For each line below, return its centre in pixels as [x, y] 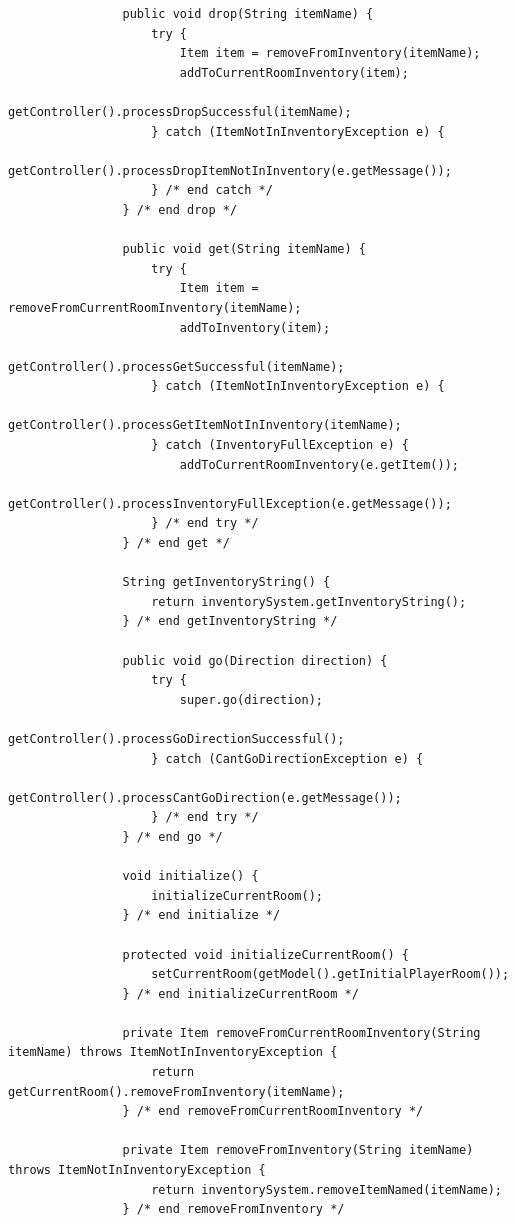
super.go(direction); [251, 699]
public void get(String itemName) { [244, 249]
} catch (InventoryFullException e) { [280, 445]
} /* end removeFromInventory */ [233, 1209]
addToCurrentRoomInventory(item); [294, 72]
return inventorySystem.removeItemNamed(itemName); [326, 1189]
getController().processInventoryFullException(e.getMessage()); [230, 503]
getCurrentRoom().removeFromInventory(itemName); [176, 1091]
